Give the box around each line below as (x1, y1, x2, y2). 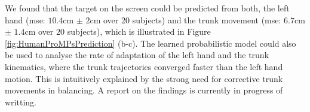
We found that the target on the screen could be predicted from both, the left (5, 2, 290, 14)
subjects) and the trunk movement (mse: (132, 13, 281, 26)
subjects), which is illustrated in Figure (67, 25, 211, 38)
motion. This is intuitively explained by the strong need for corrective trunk (5, 72, 283, 84)
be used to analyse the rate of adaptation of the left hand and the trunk (5, 49, 269, 61)
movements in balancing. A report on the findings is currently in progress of (5, 84, 283, 96)
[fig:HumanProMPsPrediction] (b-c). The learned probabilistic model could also (5, 37, 296, 49)
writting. (5, 95, 36, 108)
